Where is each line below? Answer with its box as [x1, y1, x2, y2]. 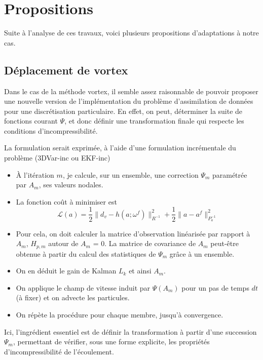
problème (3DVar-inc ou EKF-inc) [4, 152, 110, 163]
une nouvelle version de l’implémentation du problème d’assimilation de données [4, 96, 253, 106]
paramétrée [212, 169, 247, 180]
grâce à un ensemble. [169, 248, 235, 259]
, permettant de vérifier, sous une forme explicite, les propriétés [13, 336, 210, 347]
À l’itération [16, 169, 54, 180]
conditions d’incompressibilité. [4, 125, 98, 136]
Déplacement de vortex [4, 62, 128, 77]
